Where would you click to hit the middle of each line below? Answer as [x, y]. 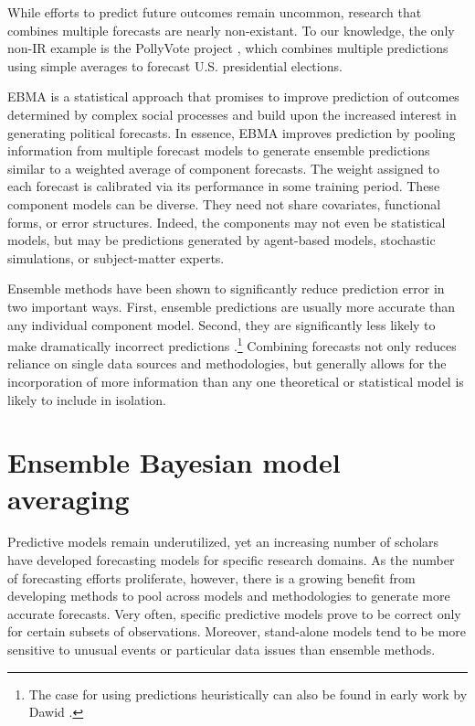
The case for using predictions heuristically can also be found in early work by [248, 694]
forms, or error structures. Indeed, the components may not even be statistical [227, 222]
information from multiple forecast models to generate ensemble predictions [219, 150]
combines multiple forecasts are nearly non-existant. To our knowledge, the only [231, 30]
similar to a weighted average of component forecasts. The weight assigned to [223, 168]
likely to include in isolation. [87, 399]
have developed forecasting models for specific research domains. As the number [231, 560]
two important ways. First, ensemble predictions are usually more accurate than [232, 306]
